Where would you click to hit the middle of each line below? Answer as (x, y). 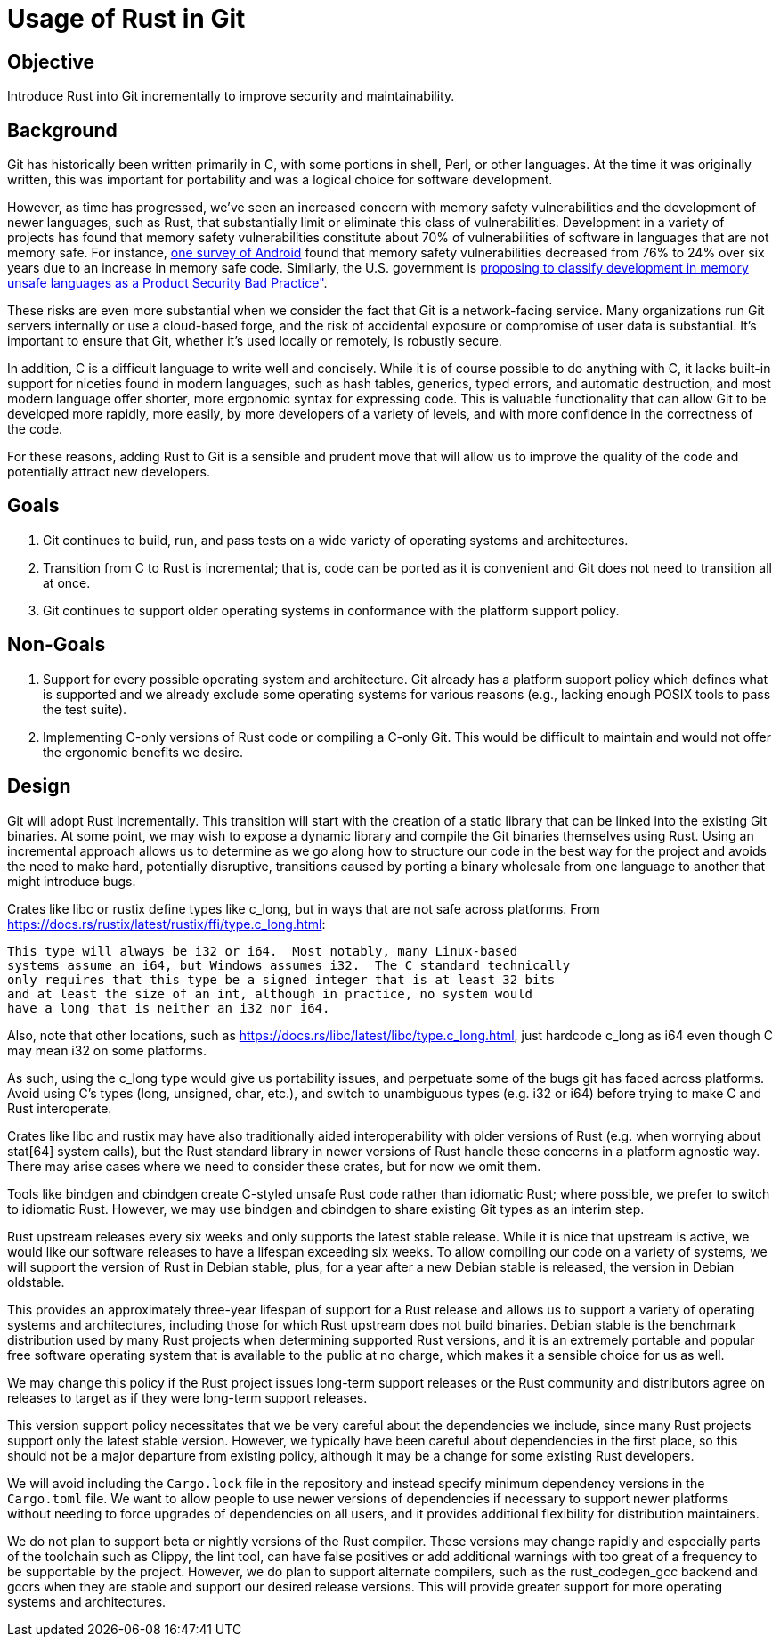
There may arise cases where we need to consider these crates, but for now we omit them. (274, 1166)
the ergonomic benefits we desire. (143, 752)
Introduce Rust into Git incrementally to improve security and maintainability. (231, 96)
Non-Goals (57, 645)
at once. (67, 582)
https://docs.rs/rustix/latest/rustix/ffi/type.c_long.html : (167, 924)
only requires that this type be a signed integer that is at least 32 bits (281, 979)
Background (62, 130)
